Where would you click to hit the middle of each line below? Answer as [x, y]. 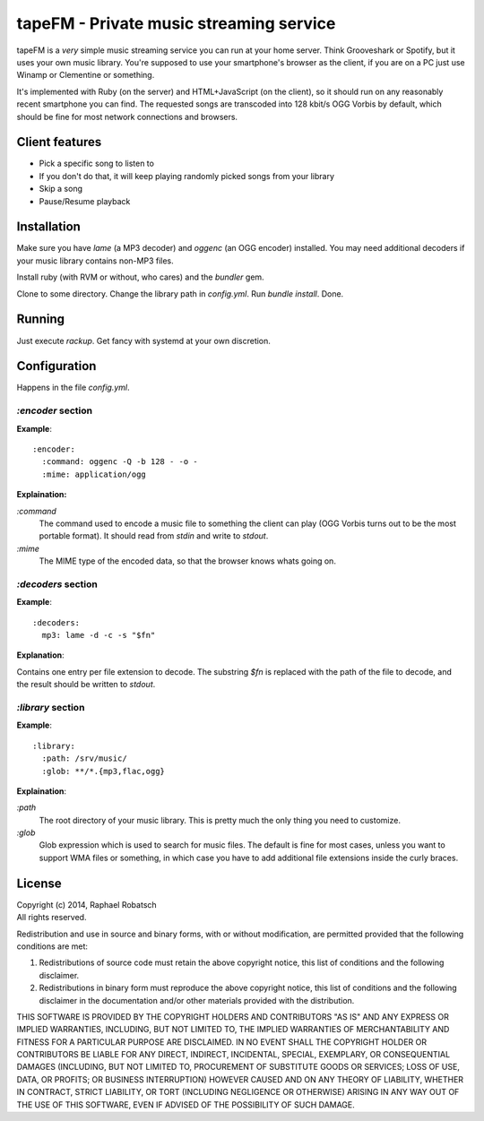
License [39, 883]
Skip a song [61, 189]
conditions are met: [52, 946]
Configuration [56, 366]
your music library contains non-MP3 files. [95, 261]
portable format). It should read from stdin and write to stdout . [154, 536]
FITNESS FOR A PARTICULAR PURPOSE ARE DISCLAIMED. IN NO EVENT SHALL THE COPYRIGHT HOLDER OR [222, 1042]
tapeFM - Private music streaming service [176, 23]
